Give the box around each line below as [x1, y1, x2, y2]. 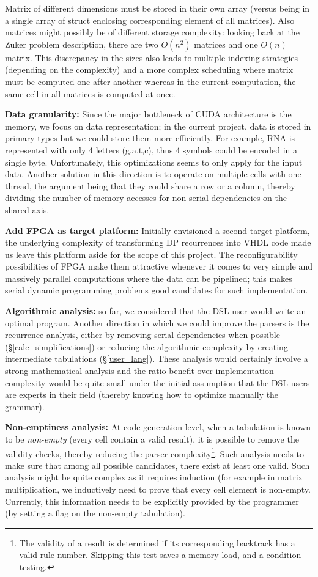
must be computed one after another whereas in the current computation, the [5, 75, 296, 87]
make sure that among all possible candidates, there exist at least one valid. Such [5, 458, 310, 471]
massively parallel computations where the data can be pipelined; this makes [5, 271, 292, 284]
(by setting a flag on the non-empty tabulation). [5, 507, 185, 520]
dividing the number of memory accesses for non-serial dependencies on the [5, 191, 287, 204]
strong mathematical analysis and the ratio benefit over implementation [5, 364, 274, 377]
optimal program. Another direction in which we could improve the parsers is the [5, 316, 309, 329]
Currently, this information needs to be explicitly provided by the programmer [5, 494, 299, 507]
